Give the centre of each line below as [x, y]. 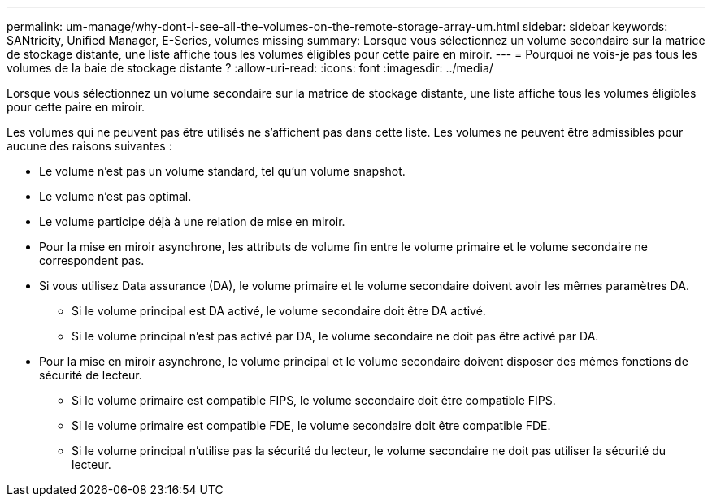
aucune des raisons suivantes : [89, 146]
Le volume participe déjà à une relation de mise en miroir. [192, 221]
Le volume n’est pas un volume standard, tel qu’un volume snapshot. [222, 171]
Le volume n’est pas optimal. [115, 196]
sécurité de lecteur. [91, 375]
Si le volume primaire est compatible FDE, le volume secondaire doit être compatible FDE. [311, 425]
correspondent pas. [92, 260]
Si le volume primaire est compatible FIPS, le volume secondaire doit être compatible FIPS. [314, 400]
